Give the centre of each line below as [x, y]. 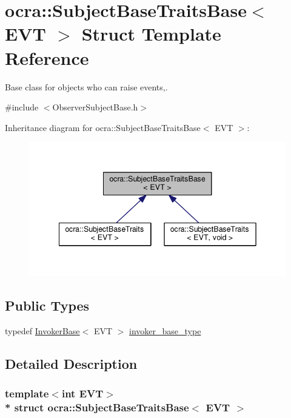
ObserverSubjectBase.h [95, 107]
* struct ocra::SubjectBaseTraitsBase [97, 407]
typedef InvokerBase [42, 330]
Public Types [47, 305]
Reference [47, 57]
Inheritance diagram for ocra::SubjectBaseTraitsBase [103, 127]
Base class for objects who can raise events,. [86, 86]
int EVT [82, 393]
